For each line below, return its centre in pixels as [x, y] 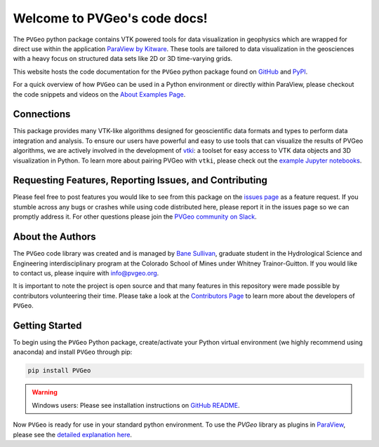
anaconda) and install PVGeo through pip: [73, 352]
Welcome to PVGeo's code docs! [111, 18]
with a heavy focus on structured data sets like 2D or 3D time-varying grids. [123, 59]
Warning [45, 392]
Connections [42, 115]
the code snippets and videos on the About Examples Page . [99, 94]
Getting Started [47, 325]
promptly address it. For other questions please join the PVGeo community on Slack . [135, 216]
